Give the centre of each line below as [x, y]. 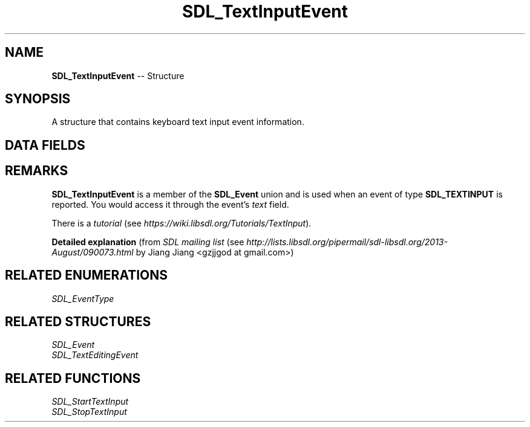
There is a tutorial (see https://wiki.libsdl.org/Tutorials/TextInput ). [182, 223]
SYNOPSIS [38, 99]
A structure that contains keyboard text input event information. [178, 122]
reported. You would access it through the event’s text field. [170, 204]
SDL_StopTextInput [89, 412]
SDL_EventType [83, 298]
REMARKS [37, 171]
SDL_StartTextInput [90, 402]
